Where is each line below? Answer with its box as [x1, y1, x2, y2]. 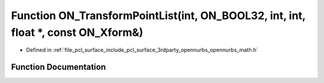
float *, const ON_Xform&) [11, 26, 143, 39]
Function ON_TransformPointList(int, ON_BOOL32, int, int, [11, 9, 306, 22]
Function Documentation [11, 62, 106, 72]
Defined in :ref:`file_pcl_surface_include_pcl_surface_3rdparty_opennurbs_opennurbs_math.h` [26, 47, 259, 54]
